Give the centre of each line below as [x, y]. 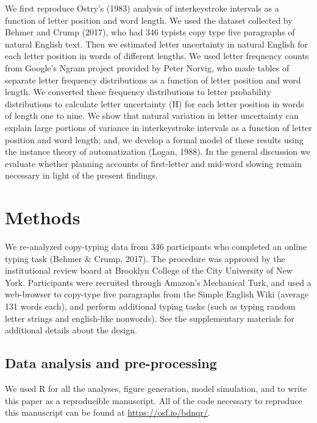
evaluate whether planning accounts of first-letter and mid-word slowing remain [153, 163]
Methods [43, 217]
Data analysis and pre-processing [111, 363]
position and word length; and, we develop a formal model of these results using [154, 139]
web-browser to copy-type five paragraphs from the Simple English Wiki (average [157, 294]
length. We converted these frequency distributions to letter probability [138, 92]
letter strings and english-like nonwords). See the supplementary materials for [150, 318]
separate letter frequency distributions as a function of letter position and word [153, 80]
